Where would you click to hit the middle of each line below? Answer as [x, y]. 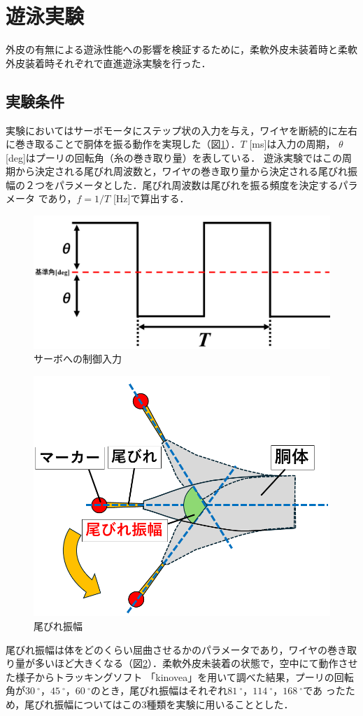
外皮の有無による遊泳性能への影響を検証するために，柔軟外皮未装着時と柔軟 [181, 49]
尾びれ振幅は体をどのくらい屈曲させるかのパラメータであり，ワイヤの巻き [177, 649]
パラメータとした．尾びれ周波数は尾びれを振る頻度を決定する [196, 184]
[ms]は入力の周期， [292, 144]
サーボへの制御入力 [78, 359]
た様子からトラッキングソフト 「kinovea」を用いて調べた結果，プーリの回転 [180, 676]
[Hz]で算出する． [151, 198]
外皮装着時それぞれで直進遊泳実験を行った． [108, 63]
